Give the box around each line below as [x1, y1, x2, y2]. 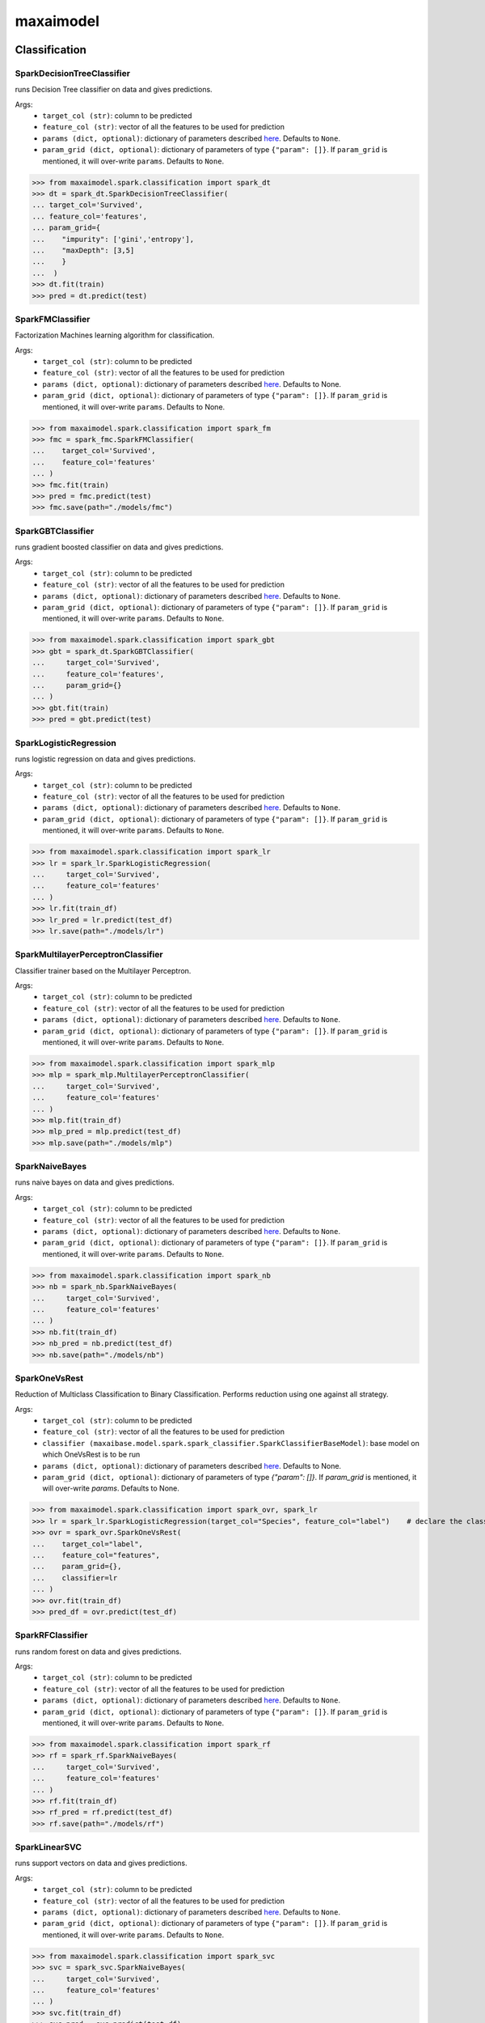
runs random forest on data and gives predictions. [15, 1647, 182, 1656]
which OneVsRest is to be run [42, 1449, 141, 1460]
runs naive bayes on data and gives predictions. [15, 1177, 175, 1187]
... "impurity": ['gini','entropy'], [32, 235, 194, 244]
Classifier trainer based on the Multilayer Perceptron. [15, 965, 192, 975]
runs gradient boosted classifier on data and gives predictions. [15, 542, 224, 552]
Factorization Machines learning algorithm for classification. [15, 330, 215, 340]
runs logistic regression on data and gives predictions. [15, 753, 196, 764]
